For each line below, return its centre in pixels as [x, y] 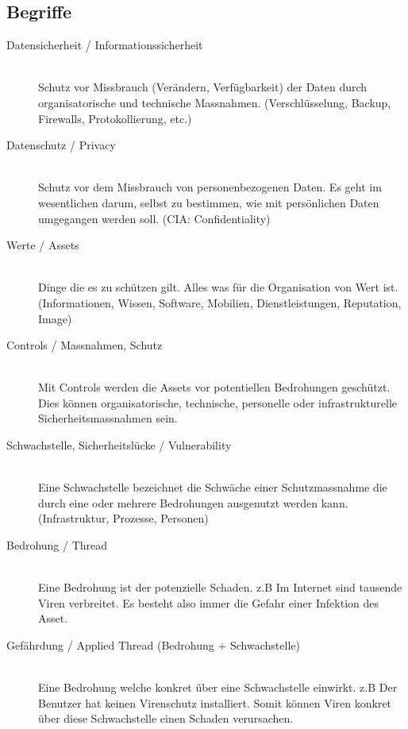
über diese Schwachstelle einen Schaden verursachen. [166, 718]
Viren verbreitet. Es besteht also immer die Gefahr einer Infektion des [208, 602]
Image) [55, 318]
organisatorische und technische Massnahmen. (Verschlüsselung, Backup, [215, 102]
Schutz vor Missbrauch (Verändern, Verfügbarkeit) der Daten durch [203, 87]
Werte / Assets [43, 245]
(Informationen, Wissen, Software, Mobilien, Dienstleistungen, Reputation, [220, 302]
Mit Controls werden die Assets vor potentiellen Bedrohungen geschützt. [214, 387]
